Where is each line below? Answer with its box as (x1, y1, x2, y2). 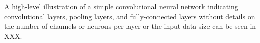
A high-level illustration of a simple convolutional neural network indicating (4, 1, 238, 11)
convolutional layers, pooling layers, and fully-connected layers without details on (4, 11, 255, 21)
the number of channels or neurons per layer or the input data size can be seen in (4, 21, 256, 31)
